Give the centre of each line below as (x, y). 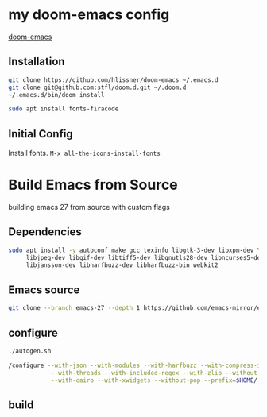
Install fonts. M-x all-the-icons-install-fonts (84, 153)
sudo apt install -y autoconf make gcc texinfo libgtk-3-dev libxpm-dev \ (135, 250)
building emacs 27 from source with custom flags (89, 207)
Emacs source (44, 290)
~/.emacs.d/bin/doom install (56, 95)
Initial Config (41, 134)
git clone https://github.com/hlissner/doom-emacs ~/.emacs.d (113, 80)
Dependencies (45, 232)
